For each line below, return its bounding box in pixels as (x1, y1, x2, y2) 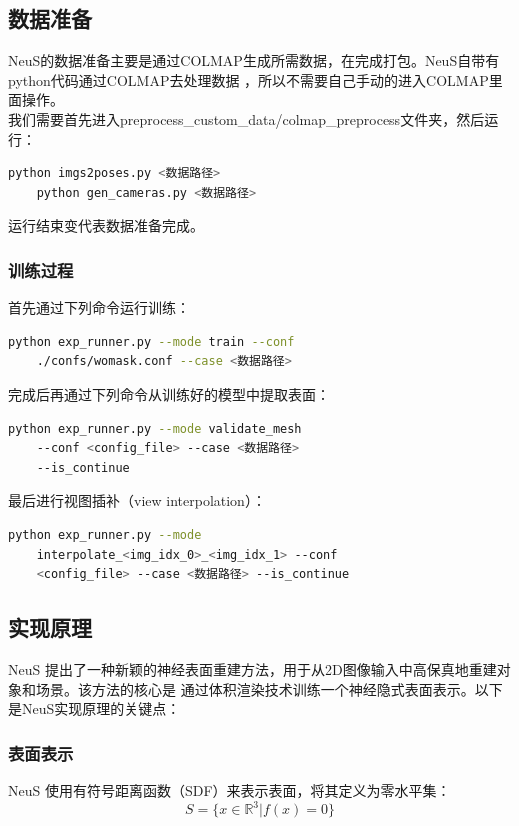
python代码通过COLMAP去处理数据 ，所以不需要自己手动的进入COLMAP (8, 69, 489, 90)
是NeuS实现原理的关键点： (8, 698, 181, 719)
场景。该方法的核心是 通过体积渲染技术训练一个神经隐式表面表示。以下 (35, 678, 503, 699)
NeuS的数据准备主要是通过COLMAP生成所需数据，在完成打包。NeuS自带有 (8, 50, 500, 71)
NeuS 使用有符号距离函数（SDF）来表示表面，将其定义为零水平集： (8, 779, 451, 800)
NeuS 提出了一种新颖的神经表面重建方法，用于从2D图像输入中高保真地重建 (8, 658, 497, 679)
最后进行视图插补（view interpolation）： (8, 490, 266, 511)
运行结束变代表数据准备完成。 (8, 215, 204, 236)
